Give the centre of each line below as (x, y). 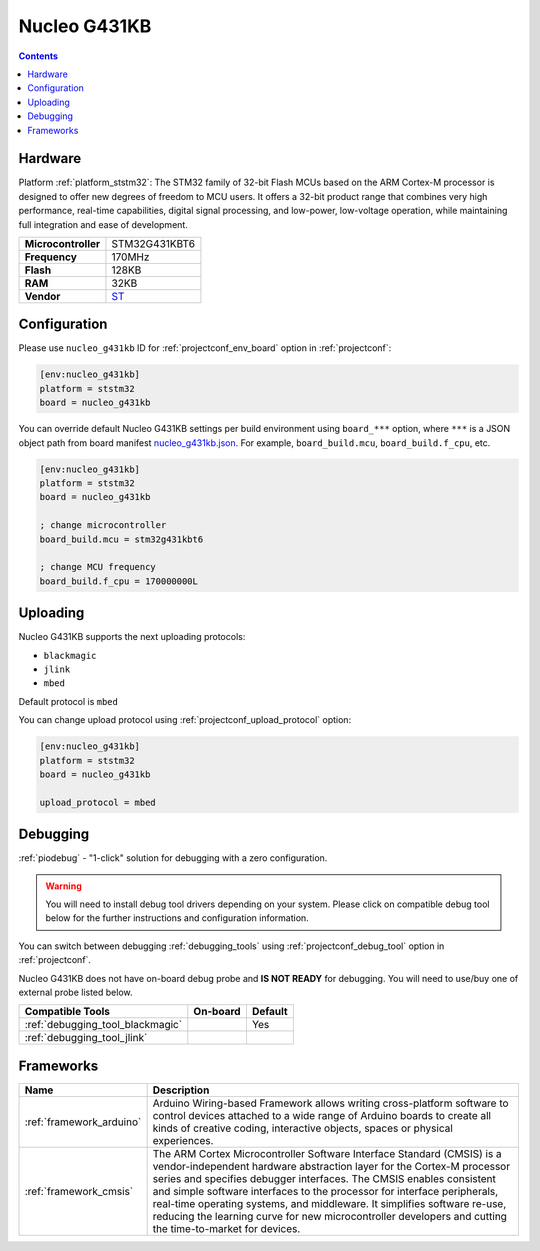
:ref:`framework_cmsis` (79, 1191)
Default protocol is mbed (68, 701)
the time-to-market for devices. (226, 1228)
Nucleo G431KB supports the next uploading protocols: (132, 637)
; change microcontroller (103, 525)
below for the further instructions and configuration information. (177, 918)
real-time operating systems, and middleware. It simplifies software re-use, (329, 1203)
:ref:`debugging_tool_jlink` (86, 1038)
